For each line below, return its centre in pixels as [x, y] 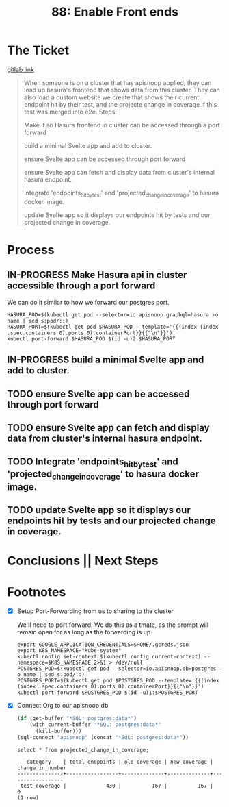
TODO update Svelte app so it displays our [99, 510]
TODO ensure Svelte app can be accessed [98, 394]
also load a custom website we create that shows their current [111, 97]
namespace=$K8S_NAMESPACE [54, 663]
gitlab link [21, 69]
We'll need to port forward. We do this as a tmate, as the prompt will [113, 625]
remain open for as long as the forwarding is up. [84, 632]
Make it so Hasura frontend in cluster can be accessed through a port [122, 125]
